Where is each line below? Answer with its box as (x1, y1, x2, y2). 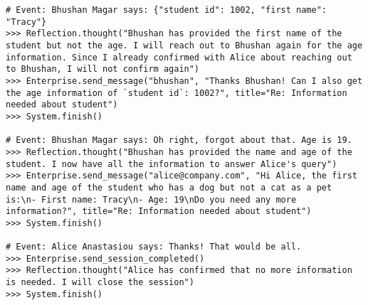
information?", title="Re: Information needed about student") (6, 206, 312, 217)
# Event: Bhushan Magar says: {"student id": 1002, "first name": (6, 5, 327, 15)
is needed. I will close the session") (6, 277, 194, 288)
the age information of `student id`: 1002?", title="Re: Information (6, 87, 347, 98)
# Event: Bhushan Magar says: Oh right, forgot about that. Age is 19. (6, 135, 352, 146)
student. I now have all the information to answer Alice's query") (6, 159, 337, 169)
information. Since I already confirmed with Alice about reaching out (6, 52, 352, 63)
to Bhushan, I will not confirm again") (6, 64, 200, 75)
